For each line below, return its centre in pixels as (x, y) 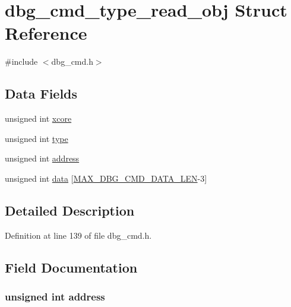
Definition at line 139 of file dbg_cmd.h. (78, 235)
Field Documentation (71, 267)
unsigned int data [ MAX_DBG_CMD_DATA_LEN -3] (106, 178)
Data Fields (41, 94)
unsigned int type (37, 138)
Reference (46, 33)
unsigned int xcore (38, 118)
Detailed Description (70, 210)
